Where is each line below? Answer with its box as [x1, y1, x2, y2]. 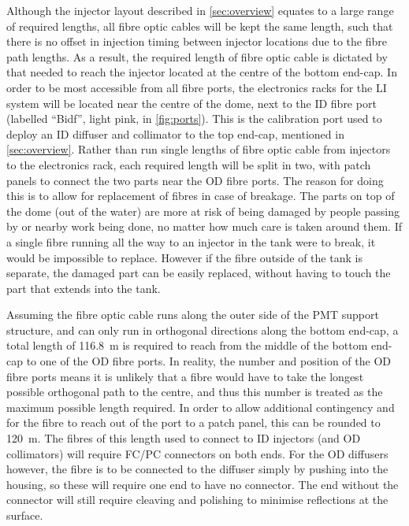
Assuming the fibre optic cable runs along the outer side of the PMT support [6, 306, 379, 323]
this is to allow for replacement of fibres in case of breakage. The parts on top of [6, 187, 395, 204]
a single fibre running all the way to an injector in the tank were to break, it [6, 233, 376, 250]
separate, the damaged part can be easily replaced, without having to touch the [6, 265, 391, 281]
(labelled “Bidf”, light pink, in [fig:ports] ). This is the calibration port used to [6, 110, 382, 127]
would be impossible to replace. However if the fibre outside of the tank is [6, 249, 363, 265]
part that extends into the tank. [6, 280, 161, 296]
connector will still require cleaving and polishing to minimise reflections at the [6, 491, 389, 508]
